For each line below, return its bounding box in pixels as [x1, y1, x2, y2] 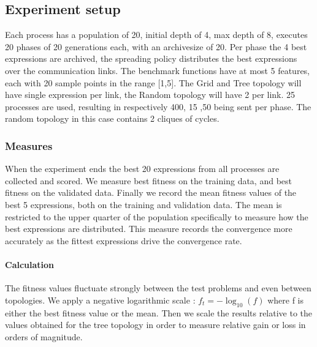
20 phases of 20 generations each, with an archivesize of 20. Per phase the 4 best [5, 40, 307, 53]
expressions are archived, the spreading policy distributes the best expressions [5, 52, 297, 65]
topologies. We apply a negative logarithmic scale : [5, 293, 196, 306]
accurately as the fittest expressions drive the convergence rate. [5, 234, 242, 247]
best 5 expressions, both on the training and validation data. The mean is [5, 198, 282, 211]
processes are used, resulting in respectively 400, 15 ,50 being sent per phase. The [5, 100, 311, 113]
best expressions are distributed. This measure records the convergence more [5, 222, 292, 235]
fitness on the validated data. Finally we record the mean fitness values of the [5, 186, 297, 199]
